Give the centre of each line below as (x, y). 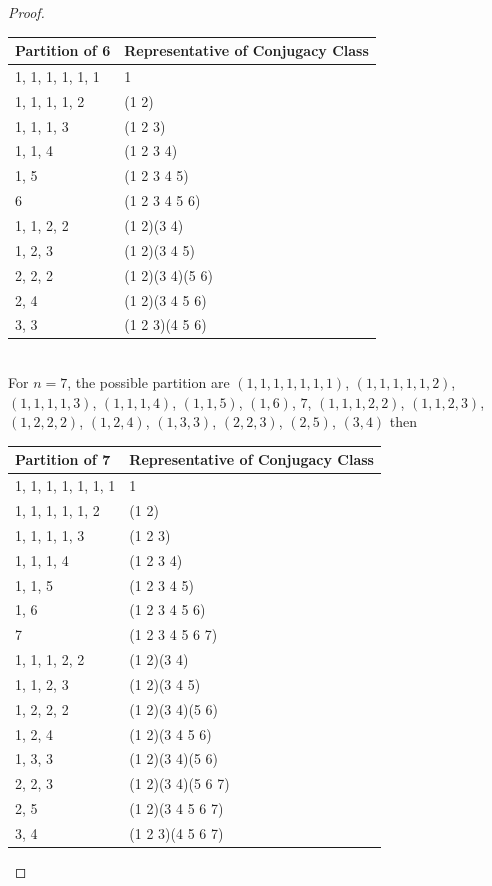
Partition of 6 (63, 50)
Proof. (26, 12)
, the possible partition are (148, 382)
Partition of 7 (63, 459)
